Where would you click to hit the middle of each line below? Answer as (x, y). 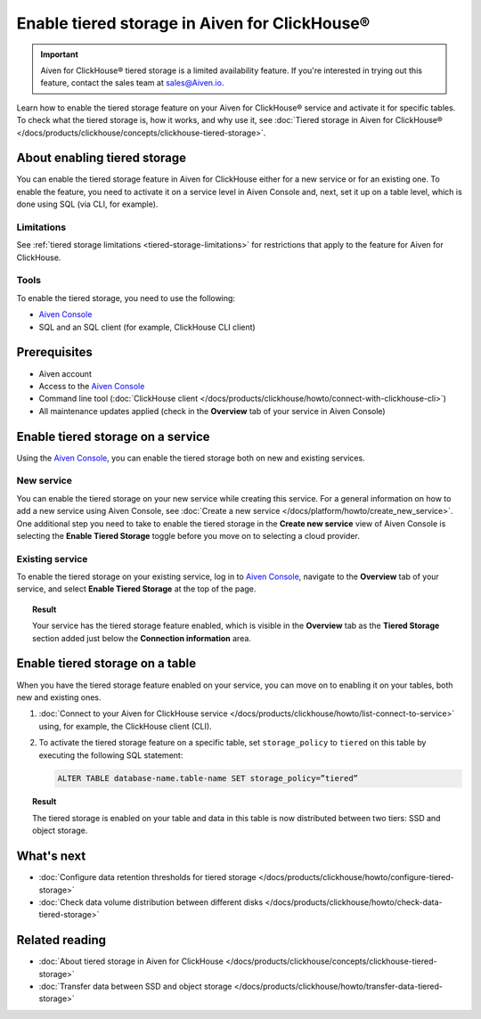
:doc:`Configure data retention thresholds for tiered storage (148, 877)
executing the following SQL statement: (111, 755)
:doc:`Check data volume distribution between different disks (151, 902)
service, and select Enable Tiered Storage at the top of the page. (136, 589)
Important (60, 54)
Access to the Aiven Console (92, 386)
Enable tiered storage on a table (106, 664)
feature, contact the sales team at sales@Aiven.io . (132, 83)
